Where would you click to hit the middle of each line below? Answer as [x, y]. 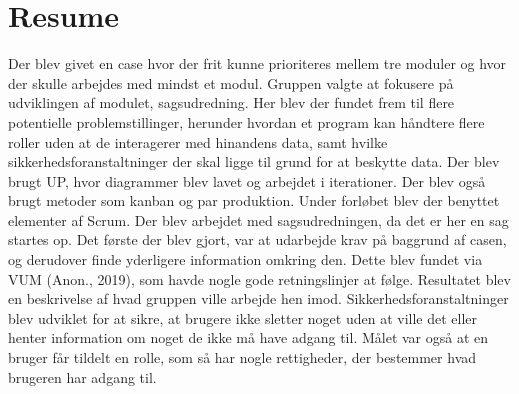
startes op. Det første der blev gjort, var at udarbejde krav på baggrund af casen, [257, 239]
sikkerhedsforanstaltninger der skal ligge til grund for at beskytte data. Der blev [254, 161]
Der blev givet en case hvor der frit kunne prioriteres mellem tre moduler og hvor [257, 63]
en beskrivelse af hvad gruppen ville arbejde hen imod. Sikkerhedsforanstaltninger [258, 298]
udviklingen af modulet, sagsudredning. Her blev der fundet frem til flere [231, 102]
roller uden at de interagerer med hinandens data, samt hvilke [198, 141]
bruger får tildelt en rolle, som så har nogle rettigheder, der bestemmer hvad [242, 357]
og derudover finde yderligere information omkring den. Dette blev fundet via [245, 259]
